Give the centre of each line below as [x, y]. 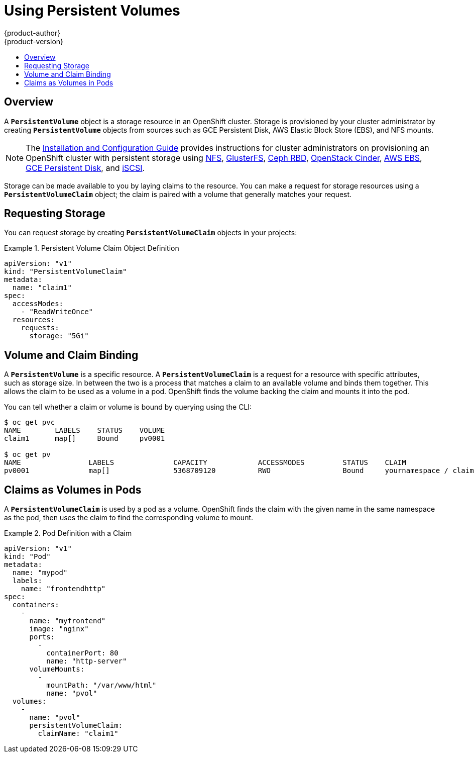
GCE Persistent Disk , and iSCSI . [85, 168]
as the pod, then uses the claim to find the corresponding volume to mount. [129, 518]
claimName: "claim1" [78, 734]
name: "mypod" [40, 573]
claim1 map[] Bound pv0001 [85, 439]
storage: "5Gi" [59, 336]
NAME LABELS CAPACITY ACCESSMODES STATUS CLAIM [205, 463]
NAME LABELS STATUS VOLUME [85, 431]
